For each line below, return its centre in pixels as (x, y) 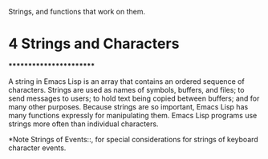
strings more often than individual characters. (83, 124)
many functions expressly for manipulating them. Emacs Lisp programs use (133, 115)
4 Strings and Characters (94, 44)
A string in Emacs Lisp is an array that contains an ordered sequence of (126, 81)
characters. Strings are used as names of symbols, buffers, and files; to (126, 89)
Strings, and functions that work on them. (77, 12)
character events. (37, 148)
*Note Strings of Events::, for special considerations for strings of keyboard (133, 139)
